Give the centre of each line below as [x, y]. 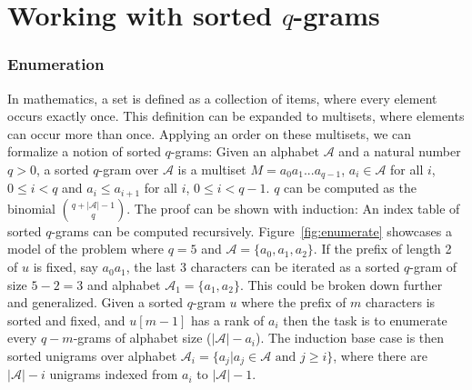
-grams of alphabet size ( [142, 338]
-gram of [433, 267]
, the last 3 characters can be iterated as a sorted [263, 267]
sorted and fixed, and [66, 320]
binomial [31, 208]
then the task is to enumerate [365, 320]
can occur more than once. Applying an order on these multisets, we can [210, 133]
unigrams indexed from [114, 374]
